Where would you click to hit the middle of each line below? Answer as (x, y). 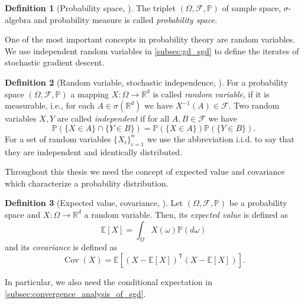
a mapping (90, 94)
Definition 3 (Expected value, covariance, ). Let (94, 203)
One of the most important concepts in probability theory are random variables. (150, 39)
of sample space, (251, 8)
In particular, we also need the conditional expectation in (109, 281)
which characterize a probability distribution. (87, 183)
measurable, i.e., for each (50, 105)
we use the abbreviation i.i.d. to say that (221, 138)
